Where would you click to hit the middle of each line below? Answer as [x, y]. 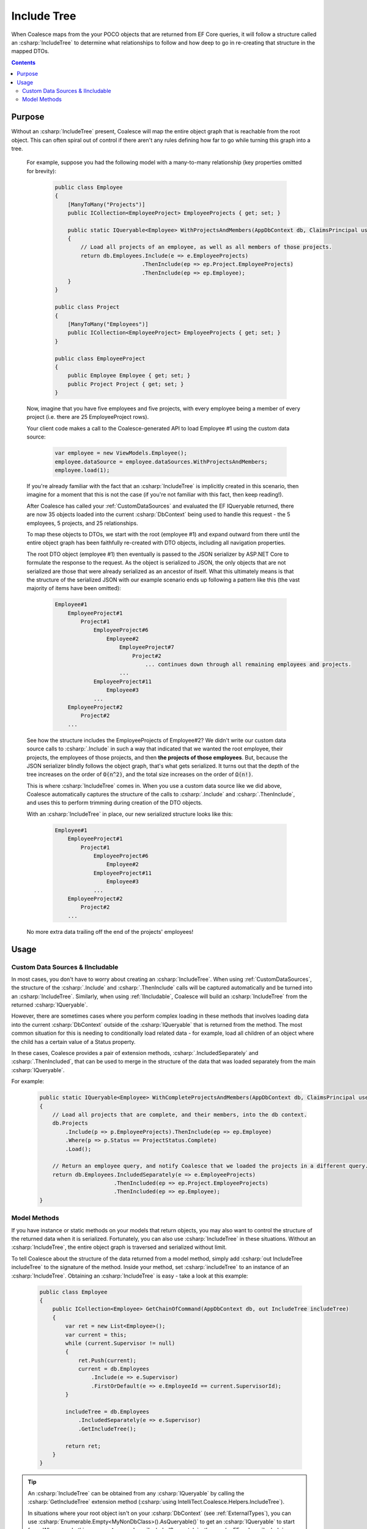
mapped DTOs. [30, 51]
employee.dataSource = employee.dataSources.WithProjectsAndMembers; [161, 461]
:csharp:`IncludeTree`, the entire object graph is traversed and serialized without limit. [119, 1247]
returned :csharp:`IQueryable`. [50, 1005]
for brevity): [41, 171]
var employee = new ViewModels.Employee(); [121, 453]
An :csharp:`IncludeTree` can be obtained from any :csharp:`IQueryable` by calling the [136, 1493]
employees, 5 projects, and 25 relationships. [82, 523]
